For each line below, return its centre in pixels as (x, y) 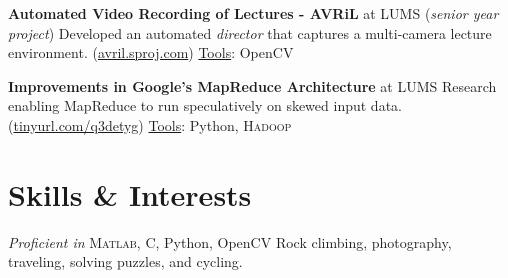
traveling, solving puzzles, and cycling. (125, 261)
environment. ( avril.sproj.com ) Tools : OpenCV (151, 52)
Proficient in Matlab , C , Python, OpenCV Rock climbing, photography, (230, 241)
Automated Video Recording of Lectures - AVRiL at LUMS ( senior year (253, 13)
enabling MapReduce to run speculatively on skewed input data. (205, 105)
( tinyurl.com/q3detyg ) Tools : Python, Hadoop (150, 124)
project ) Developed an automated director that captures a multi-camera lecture (250, 32)
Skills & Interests (130, 193)
